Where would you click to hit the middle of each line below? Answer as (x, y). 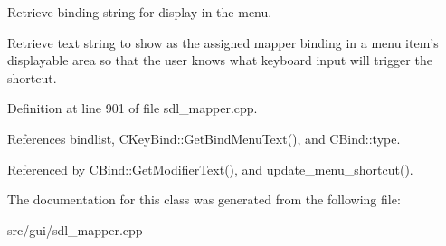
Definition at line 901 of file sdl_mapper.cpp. (133, 108)
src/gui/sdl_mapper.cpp (75, 229)
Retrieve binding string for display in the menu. (140, 12)
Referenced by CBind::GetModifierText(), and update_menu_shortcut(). (210, 169)
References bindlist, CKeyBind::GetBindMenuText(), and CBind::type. (204, 138)
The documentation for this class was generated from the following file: (204, 199)
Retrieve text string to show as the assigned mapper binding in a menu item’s (223, 42)
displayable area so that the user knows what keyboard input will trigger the (220, 60)
